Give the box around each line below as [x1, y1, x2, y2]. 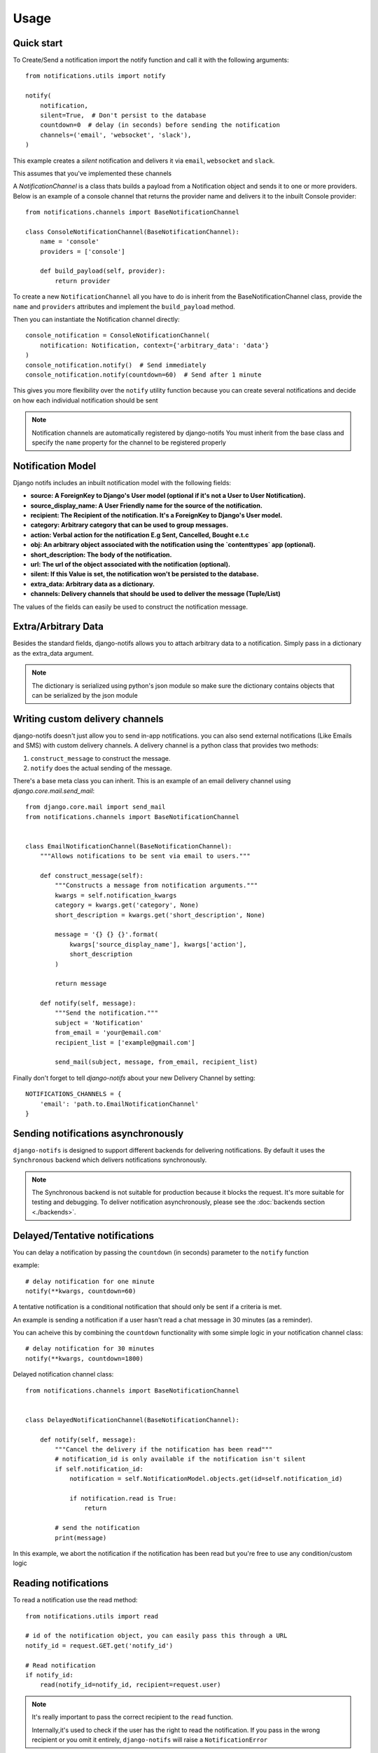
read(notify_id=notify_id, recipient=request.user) [39, 1681, 221, 1689]
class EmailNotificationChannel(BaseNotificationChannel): [25, 842, 232, 850]
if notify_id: [25, 1671, 73, 1679]
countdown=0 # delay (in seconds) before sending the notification [39, 121, 280, 129]
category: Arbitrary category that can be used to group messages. [30, 521, 229, 529]
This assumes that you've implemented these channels [13, 169, 171, 177]
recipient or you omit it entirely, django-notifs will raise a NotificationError [31, 1735, 268, 1744]
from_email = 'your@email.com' [55, 1029, 162, 1037]
